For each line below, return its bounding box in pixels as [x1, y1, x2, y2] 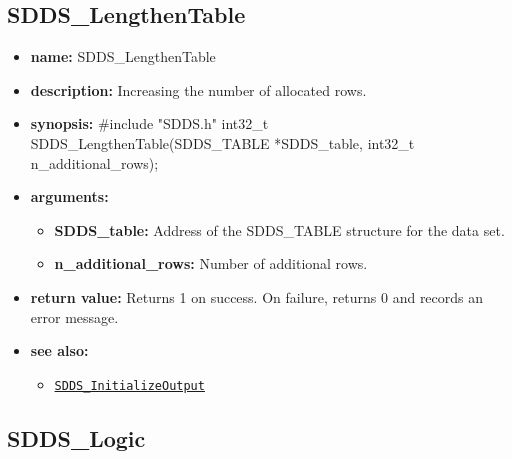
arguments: [30, 186, 109, 207]
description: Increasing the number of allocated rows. [30, 79, 367, 100]
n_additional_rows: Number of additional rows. [54, 253, 368, 274]
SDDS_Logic [7, 422, 146, 453]
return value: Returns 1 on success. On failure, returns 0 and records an [30, 286, 484, 307]
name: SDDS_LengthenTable [30, 46, 216, 67]
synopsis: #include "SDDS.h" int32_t [30, 113, 269, 134]
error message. [30, 306, 119, 327]
